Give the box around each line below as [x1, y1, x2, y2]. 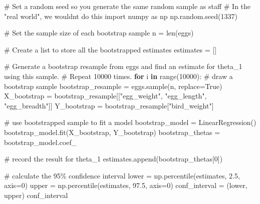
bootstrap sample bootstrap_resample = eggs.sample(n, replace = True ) [4, 80, 222, 91]
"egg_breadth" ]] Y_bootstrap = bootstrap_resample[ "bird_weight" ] [4, 100, 214, 110]
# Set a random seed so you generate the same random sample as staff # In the [4, 1, 251, 11]
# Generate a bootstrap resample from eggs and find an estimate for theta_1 [4, 61, 242, 71]
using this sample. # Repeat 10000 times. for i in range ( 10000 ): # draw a [4, 70, 233, 81]
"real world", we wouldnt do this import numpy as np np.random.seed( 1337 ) [4, 10, 237, 21]
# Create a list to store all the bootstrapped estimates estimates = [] [4, 44, 217, 54]
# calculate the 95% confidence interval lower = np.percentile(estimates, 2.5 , [4, 170, 240, 180]
